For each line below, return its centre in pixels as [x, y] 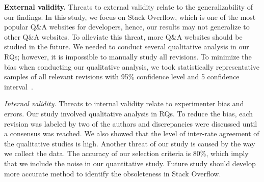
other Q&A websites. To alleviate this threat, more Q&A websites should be [123, 36]
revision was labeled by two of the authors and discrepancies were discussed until [131, 123]
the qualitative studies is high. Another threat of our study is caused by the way [130, 143]
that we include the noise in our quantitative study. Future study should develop [130, 163]
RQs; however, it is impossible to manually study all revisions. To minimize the [128, 56]
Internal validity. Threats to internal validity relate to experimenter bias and [124, 103]
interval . [19, 86]
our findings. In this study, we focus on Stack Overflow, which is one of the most [130, 17]
